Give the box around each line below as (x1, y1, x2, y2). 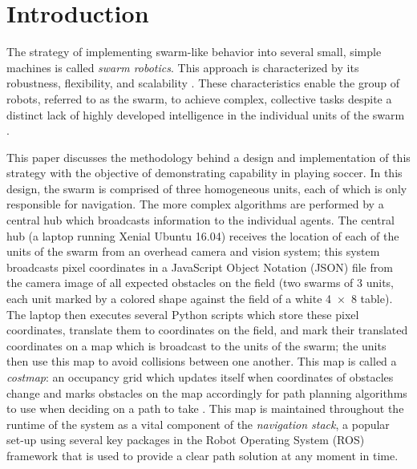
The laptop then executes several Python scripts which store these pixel (6, 305, 359, 322)
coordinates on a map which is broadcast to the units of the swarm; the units (6, 337, 387, 354)
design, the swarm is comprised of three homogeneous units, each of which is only (6, 180, 407, 196)
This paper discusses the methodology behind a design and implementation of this (6, 148, 411, 165)
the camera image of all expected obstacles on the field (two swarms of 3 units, (6, 274, 394, 291)
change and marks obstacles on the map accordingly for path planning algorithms (6, 384, 407, 401)
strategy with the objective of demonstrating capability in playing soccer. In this (6, 164, 403, 181)
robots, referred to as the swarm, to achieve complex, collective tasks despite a (6, 90, 392, 107)
